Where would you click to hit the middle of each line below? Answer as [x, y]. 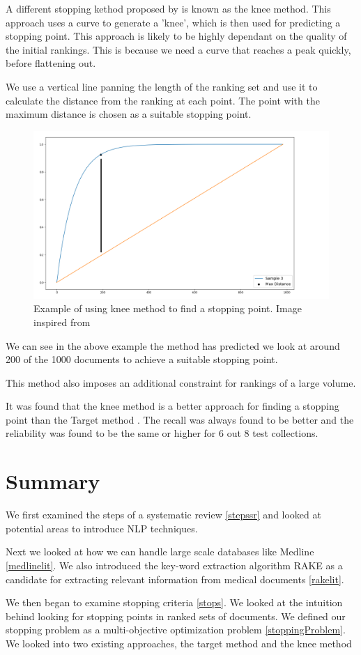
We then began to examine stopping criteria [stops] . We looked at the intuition [174, 602]
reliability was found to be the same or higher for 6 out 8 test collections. [162, 433]
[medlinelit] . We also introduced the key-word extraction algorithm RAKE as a [174, 565]
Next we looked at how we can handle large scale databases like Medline [160, 552]
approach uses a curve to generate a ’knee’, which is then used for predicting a [173, 22]
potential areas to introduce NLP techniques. [102, 528]
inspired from [62, 322]
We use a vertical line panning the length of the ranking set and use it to [162, 86]
